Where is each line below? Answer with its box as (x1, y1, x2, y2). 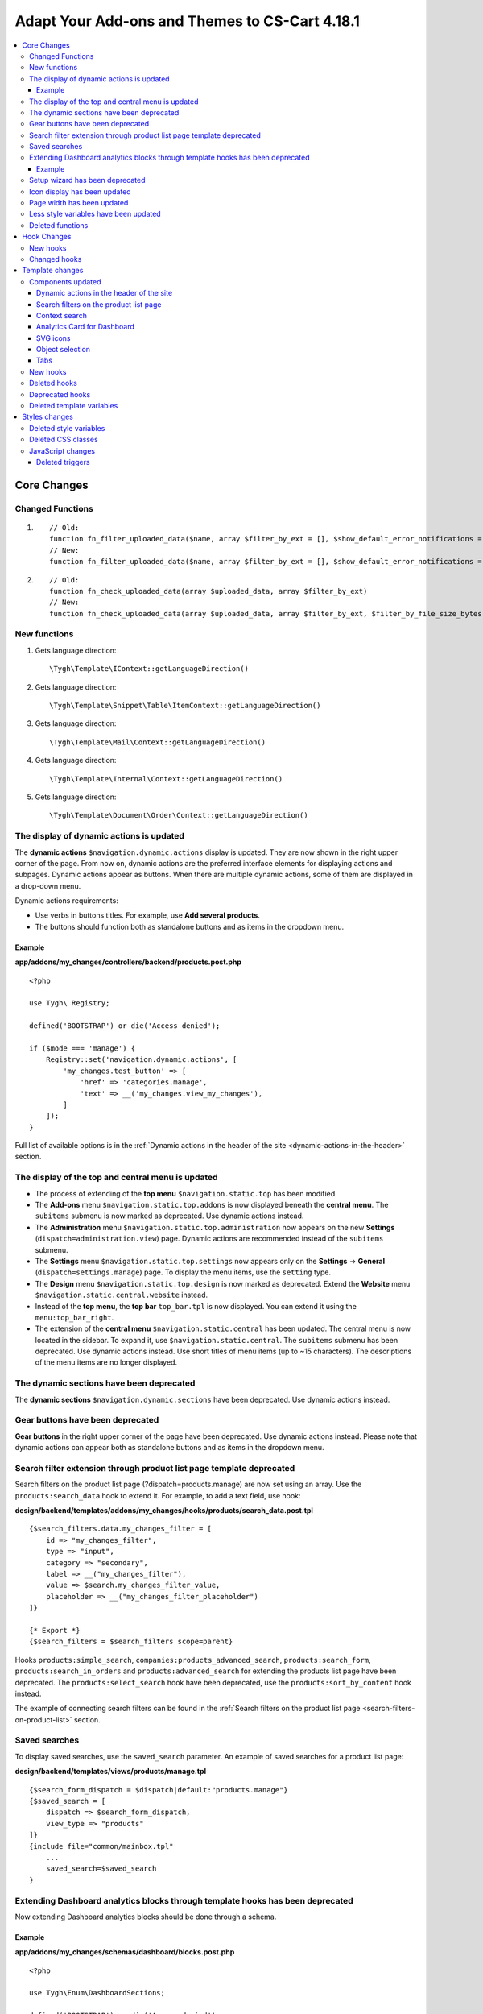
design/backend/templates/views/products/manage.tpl (14, 1767, 207, 1776)
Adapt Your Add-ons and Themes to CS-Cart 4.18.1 (14, 12, 360, 30)
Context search (36, 310, 88, 320)
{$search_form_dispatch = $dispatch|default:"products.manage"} (29, 1785, 289, 1794)
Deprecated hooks (29, 389, 91, 399)
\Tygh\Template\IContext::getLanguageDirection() (49, 665, 250, 673)
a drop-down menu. (14, 881, 81, 890)
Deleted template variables (29, 401, 118, 411)
